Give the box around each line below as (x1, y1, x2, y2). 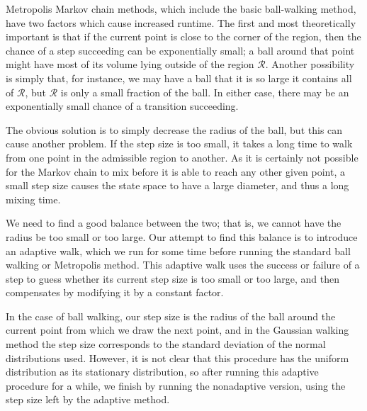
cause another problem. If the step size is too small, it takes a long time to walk (6, 136, 353, 151)
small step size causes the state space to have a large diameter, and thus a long (6, 178, 349, 193)
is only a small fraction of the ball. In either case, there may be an (60, 84, 349, 99)
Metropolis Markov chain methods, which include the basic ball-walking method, (6, 1, 356, 16)
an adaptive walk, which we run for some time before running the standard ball (6, 243, 351, 258)
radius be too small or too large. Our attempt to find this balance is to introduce (6, 229, 358, 244)
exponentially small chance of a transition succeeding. (6, 98, 239, 113)
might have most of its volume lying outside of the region (6, 57, 254, 72)
